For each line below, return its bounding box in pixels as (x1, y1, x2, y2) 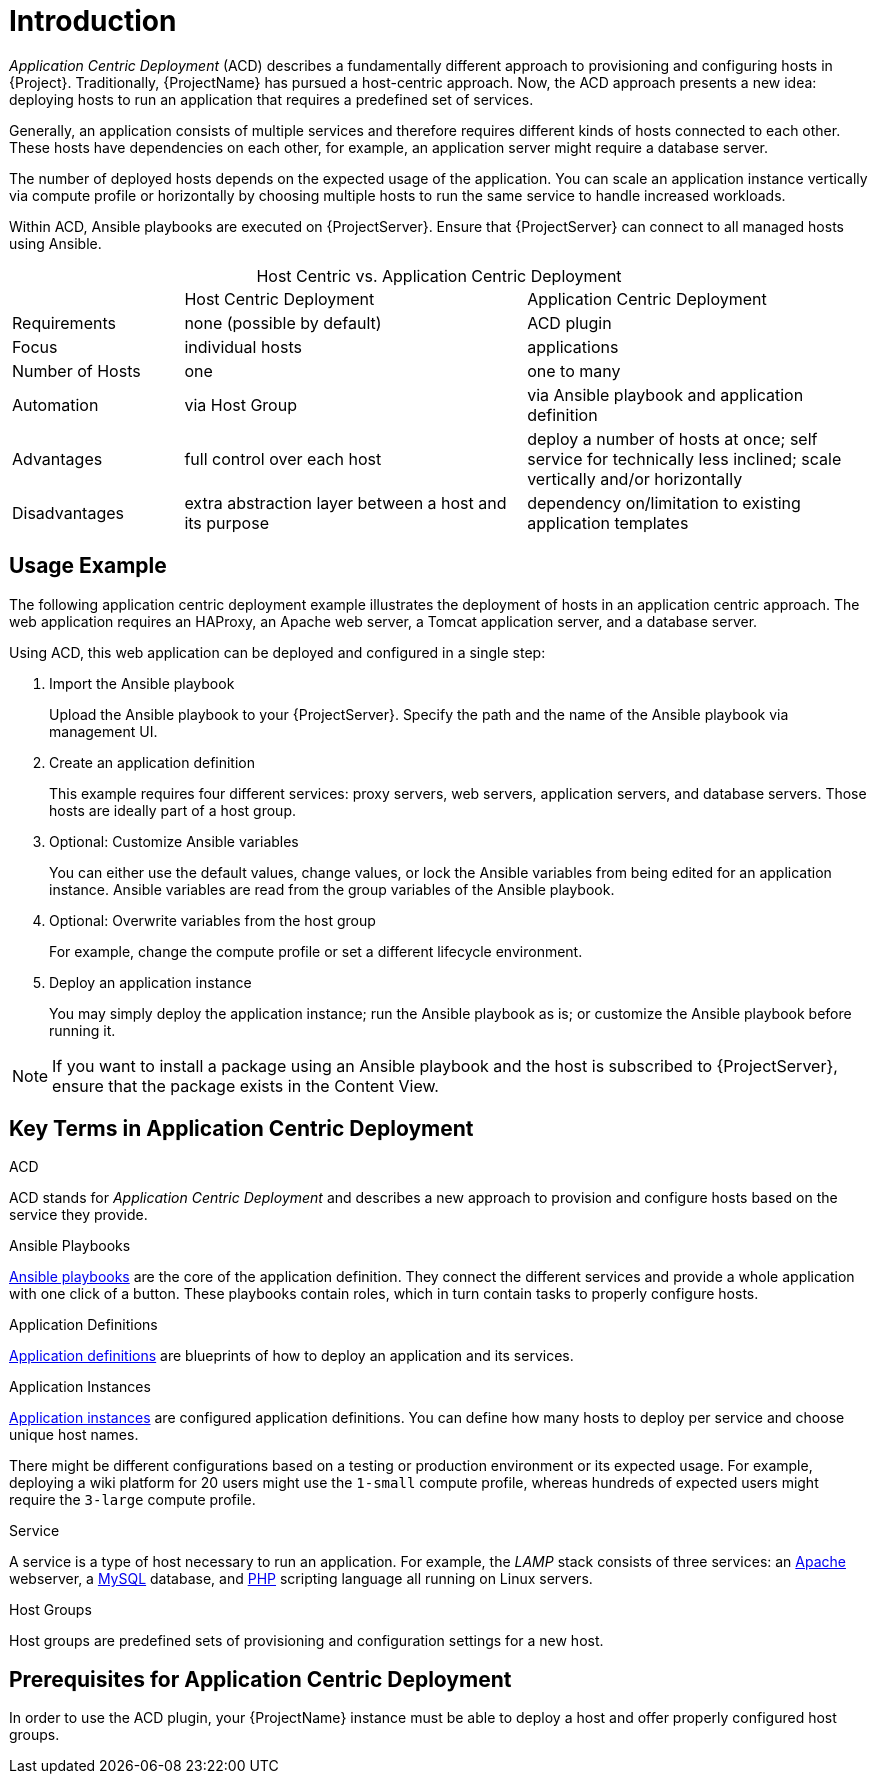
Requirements (12, 312, 116, 333)
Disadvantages (12, 502, 124, 523)
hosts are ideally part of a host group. (49, 801, 296, 819)
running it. (49, 1021, 116, 1039)
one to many (527, 360, 621, 381)
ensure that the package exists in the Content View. (52, 1075, 439, 1096)
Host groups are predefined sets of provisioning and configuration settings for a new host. (9, 1632, 604, 1650)
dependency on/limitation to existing (527, 492, 801, 513)
